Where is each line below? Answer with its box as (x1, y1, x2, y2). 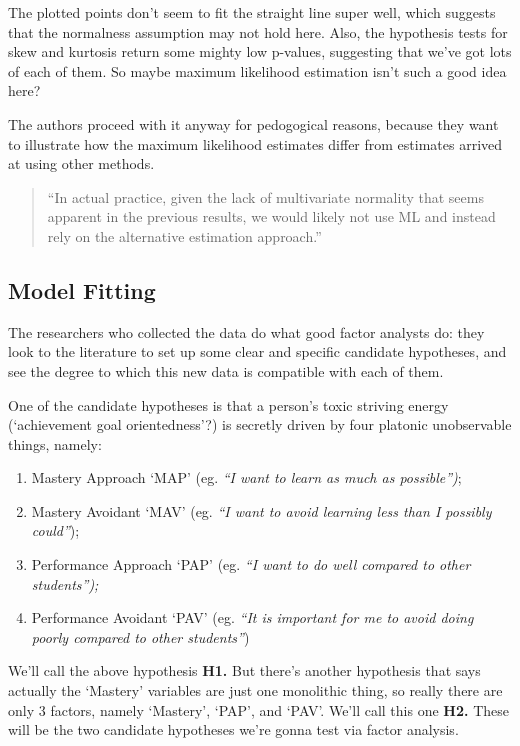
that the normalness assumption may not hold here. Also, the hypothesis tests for (8, 21, 508, 42)
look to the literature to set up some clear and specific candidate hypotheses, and (8, 341, 507, 362)
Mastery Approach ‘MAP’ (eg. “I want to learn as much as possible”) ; (31, 467, 462, 488)
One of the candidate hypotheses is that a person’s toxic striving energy (8, 394, 449, 415)
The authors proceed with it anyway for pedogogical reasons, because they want (8, 113, 499, 134)
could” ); (31, 520, 80, 541)
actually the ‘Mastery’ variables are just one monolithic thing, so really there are (8, 680, 503, 701)
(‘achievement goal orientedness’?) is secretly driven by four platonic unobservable (8, 414, 512, 435)
